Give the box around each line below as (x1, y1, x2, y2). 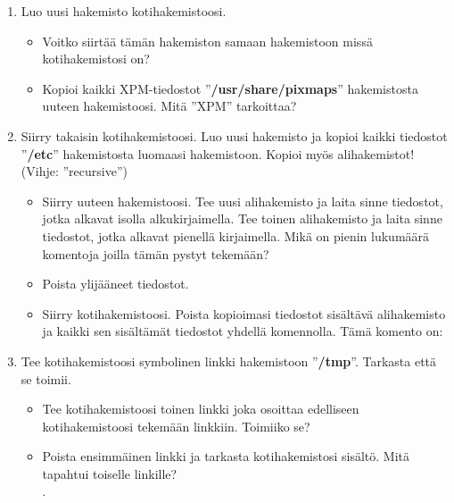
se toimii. (21, 369, 71, 388)
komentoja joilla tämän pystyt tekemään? (42, 244, 269, 263)
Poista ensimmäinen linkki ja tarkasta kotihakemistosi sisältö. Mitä (42, 447, 410, 465)
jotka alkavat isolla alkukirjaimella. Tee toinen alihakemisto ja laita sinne (42, 209, 442, 228)
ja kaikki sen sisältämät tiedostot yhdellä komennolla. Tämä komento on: (42, 322, 443, 340)
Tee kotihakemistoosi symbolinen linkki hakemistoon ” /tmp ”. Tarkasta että (21, 351, 437, 370)
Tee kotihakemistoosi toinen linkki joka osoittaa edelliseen (42, 399, 359, 418)
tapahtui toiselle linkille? (42, 464, 177, 482)
